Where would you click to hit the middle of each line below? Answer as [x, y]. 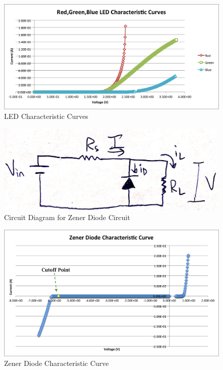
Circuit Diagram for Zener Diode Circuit [67, 217]
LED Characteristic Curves [46, 116]
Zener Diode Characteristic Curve [57, 363]
